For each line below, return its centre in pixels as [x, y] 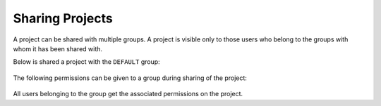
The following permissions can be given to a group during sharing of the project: [130, 78]
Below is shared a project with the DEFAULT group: [86, 62]
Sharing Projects [63, 18]
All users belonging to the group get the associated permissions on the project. [128, 94]
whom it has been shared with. [58, 48]
